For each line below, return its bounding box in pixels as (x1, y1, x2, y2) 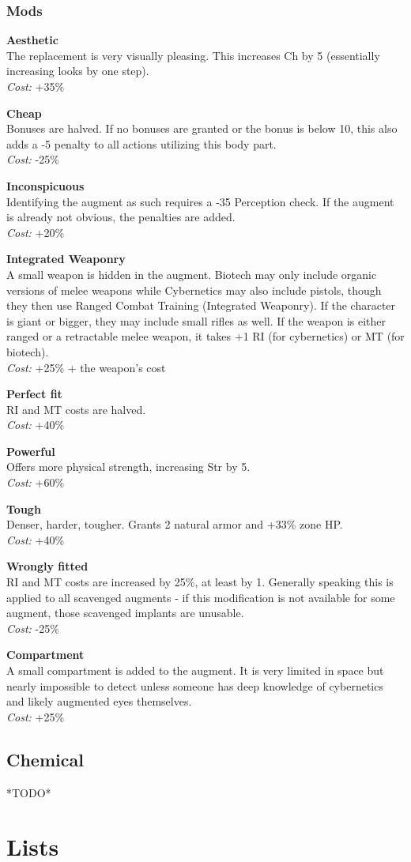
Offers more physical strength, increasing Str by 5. (6, 458, 251, 475)
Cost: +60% (6, 474, 65, 491)
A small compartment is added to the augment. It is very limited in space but (6, 662, 384, 678)
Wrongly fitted (6, 558, 89, 574)
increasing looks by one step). (6, 62, 149, 79)
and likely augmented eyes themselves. (6, 693, 192, 710)
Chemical (6, 747, 84, 771)
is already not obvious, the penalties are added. (6, 209, 236, 225)
